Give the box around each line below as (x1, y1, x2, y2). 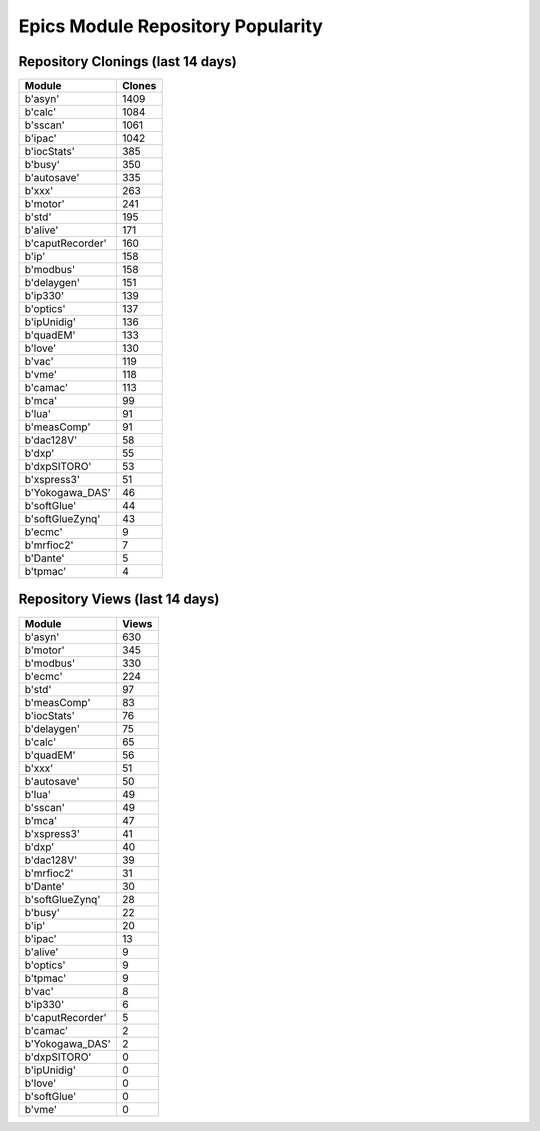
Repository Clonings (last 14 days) (18, 53, 237, 70)
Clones (121, 79, 157, 93)
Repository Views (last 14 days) (18, 591, 220, 608)
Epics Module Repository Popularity (18, 15, 324, 37)
